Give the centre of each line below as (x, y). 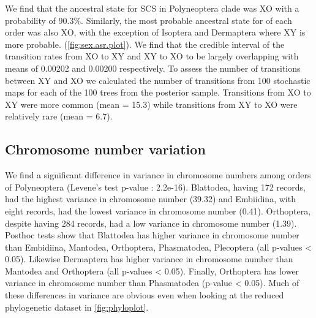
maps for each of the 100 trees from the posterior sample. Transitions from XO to (158, 92)
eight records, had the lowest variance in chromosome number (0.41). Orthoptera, (158, 210)
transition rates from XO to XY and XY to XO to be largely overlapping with (152, 56)
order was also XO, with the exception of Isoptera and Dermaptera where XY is (155, 32)
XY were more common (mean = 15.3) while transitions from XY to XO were (151, 104)
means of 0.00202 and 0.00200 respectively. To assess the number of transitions (153, 68)
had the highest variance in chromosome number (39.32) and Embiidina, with (150, 199)
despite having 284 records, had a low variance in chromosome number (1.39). (151, 223)
